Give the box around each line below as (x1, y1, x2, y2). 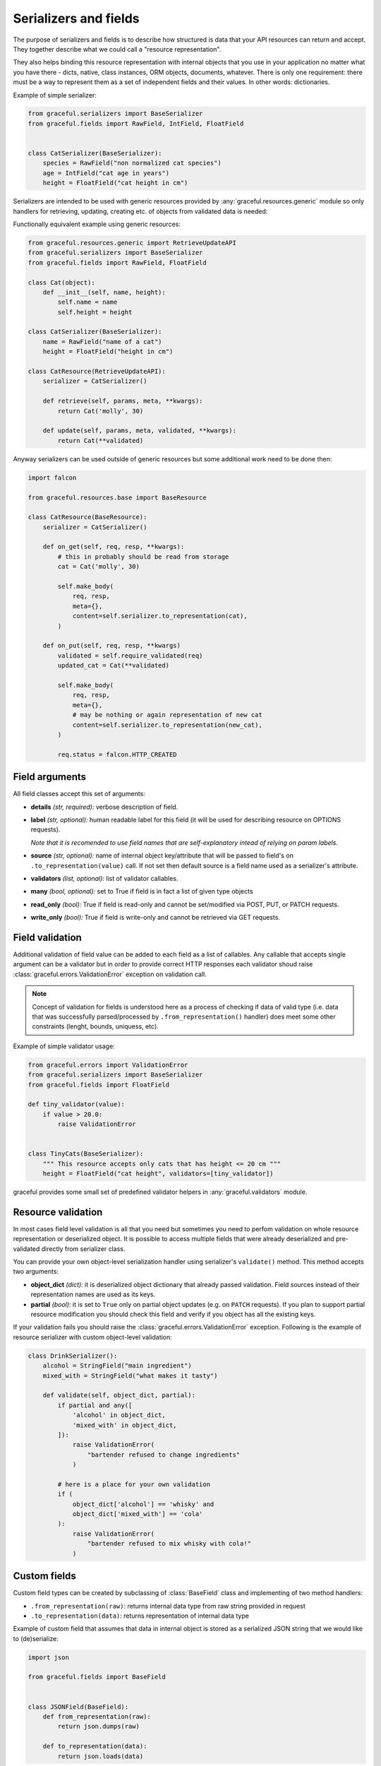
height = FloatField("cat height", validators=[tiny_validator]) (42, 1170, 274, 1178)
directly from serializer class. (41, 1244, 126, 1253)
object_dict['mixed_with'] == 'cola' (72, 1510, 203, 1518)
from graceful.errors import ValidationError (28, 1060, 188, 1069)
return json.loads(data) (57, 1752, 144, 1760)
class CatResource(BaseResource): (28, 513, 147, 521)
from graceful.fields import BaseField (28, 1673, 166, 1681)
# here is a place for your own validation (57, 1480, 211, 1488)
